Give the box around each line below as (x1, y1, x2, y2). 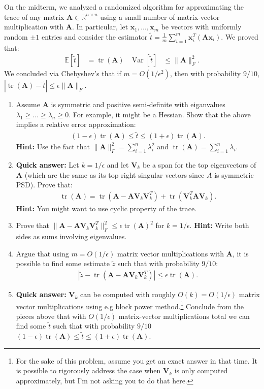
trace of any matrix (4, 11, 64, 22)
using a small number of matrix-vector (100, 11, 220, 22)
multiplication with (4, 21, 64, 32)
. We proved (221, 31, 258, 42)
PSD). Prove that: (16, 179, 73, 190)
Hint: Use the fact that (16, 141, 90, 152)
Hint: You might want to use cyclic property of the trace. (16, 203, 197, 213)
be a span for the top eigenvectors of (142, 159, 256, 170)
